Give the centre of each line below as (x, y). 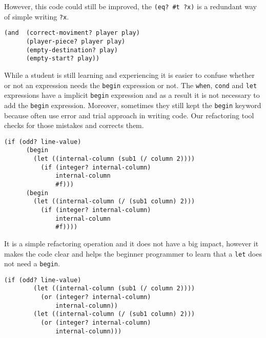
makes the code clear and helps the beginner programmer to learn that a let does (133, 253)
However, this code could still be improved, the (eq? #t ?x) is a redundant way (130, 6)
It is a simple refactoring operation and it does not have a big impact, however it (131, 243)
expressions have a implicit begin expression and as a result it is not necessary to (132, 95)
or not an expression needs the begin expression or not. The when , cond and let (131, 85)
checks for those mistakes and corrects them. (74, 125)
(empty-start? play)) (63, 59)
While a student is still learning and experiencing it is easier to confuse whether (129, 75)
